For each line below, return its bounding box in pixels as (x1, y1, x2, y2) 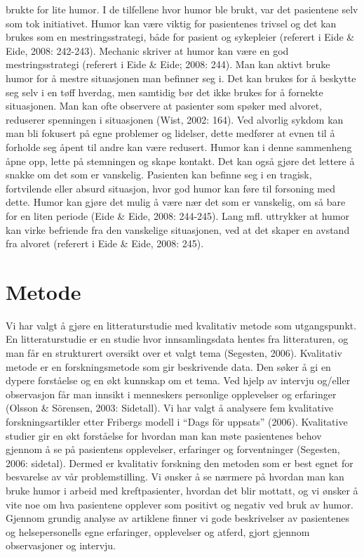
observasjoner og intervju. (6, 538, 116, 553)
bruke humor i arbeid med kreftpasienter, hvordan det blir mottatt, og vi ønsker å (6, 483, 358, 497)
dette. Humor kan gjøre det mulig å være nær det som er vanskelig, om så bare (6, 195, 346, 209)
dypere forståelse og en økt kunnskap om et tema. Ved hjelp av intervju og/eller (6, 373, 351, 388)
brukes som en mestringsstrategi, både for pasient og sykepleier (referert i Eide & (6, 30, 355, 44)
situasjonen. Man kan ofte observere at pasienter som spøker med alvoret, (6, 98, 322, 113)
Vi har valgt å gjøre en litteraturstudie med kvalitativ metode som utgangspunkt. (6, 317, 357, 332)
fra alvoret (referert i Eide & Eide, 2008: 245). (6, 236, 204, 251)
